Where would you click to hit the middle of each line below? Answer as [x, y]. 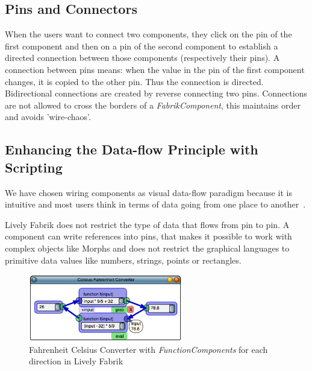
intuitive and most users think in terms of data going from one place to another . [155, 204]
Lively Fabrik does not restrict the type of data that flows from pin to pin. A [147, 224]
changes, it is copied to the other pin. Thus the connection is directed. [134, 81]
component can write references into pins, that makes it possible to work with [148, 236]
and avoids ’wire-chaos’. [48, 117]
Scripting [34, 167]
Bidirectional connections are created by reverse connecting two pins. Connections [156, 93]
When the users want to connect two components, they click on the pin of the [148, 34]
